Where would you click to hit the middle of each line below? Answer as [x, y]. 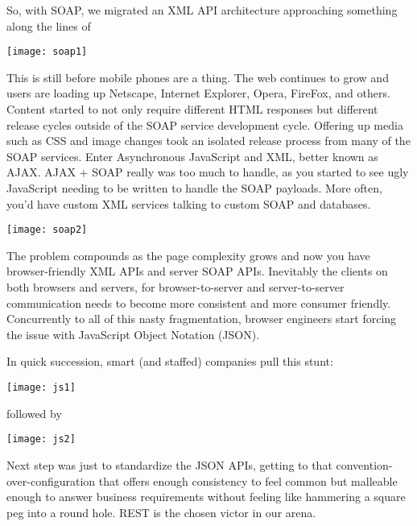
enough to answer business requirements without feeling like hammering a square [206, 497]
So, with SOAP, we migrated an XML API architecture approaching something [202, 10]
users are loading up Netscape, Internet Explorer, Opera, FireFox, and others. [198, 93]
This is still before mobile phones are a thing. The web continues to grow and [198, 77]
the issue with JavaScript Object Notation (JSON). [133, 334]
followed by [34, 413]
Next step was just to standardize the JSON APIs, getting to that [169, 464]
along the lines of [49, 25]
